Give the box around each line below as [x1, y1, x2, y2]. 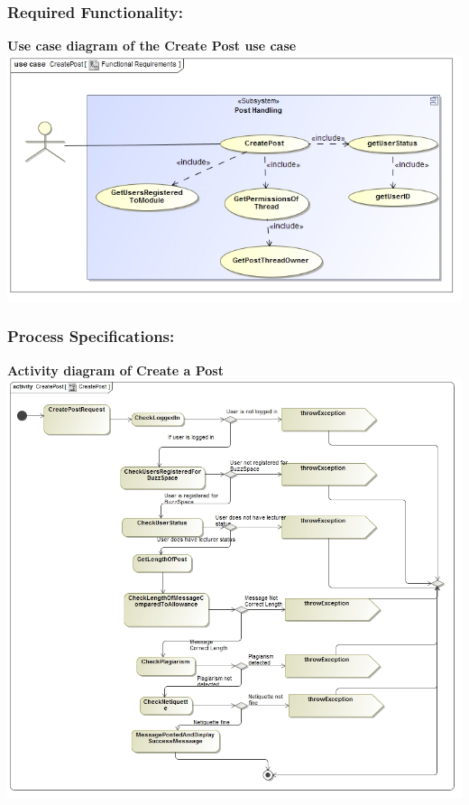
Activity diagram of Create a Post [7, 360, 224, 379]
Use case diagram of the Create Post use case [7, 36, 297, 55]
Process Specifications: [7, 325, 175, 347]
